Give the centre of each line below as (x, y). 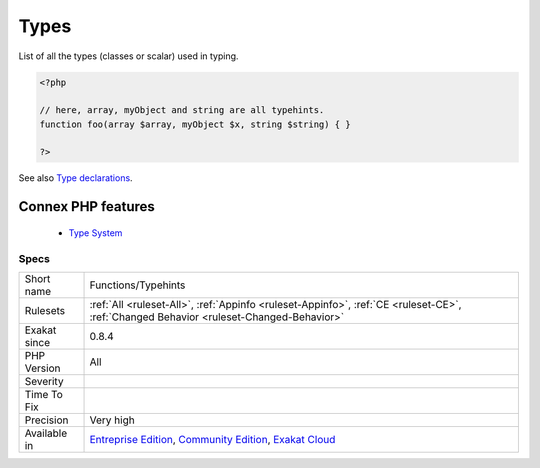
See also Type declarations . (76, 178)
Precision (46, 420)
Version (42, 368)
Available (46, 433)
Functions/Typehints (137, 285)
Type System (95, 232)
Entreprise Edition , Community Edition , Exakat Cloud (212, 440)
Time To (44, 395)
